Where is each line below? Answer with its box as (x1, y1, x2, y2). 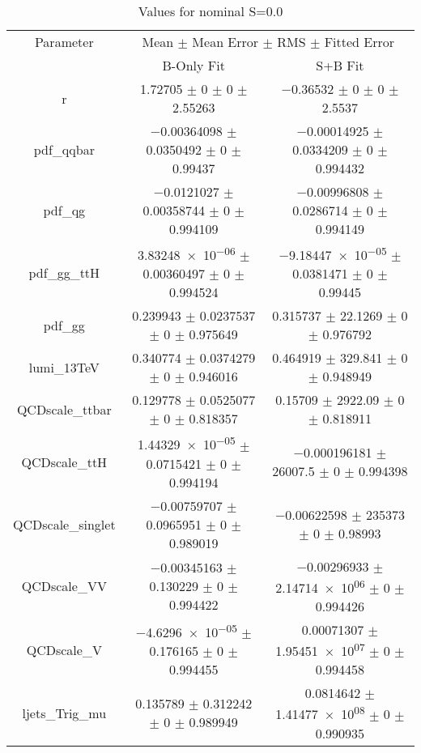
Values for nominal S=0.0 (138, 2, 283, 20)
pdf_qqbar (33, 140, 95, 159)
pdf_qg (43, 201, 86, 219)
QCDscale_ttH (21, 452, 108, 471)
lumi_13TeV (28, 357, 100, 376)
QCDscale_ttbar (16, 399, 112, 419)
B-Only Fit (162, 56, 225, 74)
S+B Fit (316, 56, 364, 74)
